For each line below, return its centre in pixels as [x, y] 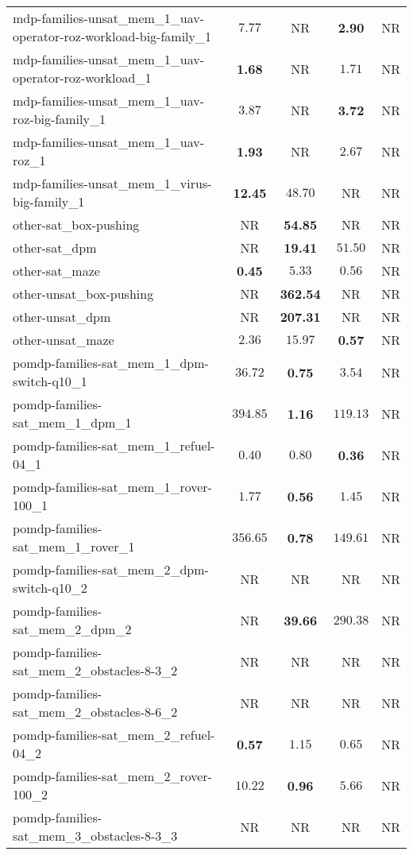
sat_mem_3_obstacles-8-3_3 [95, 836]
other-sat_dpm [55, 248]
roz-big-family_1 [59, 119]
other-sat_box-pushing [76, 224]
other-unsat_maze [64, 340]
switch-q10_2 [50, 588]
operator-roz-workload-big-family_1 [112, 36]
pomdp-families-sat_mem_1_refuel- [114, 445]
